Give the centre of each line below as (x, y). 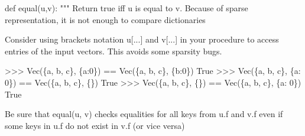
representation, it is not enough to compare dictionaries (105, 19)
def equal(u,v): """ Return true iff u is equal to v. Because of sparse (126, 8)
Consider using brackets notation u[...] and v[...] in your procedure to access (142, 39)
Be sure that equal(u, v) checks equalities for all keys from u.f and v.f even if (144, 114)
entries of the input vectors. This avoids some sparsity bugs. (113, 51)
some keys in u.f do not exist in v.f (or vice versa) (95, 125)
